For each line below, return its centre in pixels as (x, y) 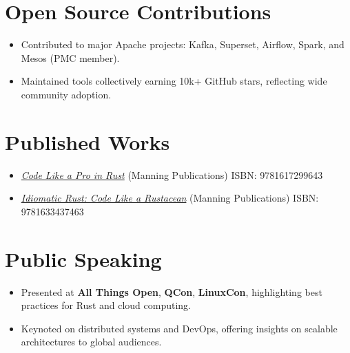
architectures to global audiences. (91, 342)
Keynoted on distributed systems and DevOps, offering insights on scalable (179, 328)
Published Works (87, 141)
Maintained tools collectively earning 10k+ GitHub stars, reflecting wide (174, 81)
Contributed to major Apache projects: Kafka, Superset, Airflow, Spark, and (183, 44)
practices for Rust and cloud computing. (106, 305)
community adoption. (66, 94)
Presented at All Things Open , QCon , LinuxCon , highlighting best (172, 291)
